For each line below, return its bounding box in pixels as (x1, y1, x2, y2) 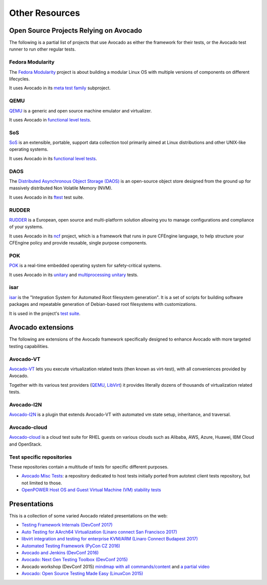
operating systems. (9, 146, 48, 152)
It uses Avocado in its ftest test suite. (9, 194, 84, 200)
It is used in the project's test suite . (9, 310, 81, 316)
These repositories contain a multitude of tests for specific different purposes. (9, 464, 169, 469)
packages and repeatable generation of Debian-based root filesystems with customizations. (9, 301, 197, 307)
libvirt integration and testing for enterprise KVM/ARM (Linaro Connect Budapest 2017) (21, 536, 198, 542)
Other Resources (9, 7, 80, 18)
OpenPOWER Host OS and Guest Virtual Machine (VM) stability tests (21, 487, 162, 493)
